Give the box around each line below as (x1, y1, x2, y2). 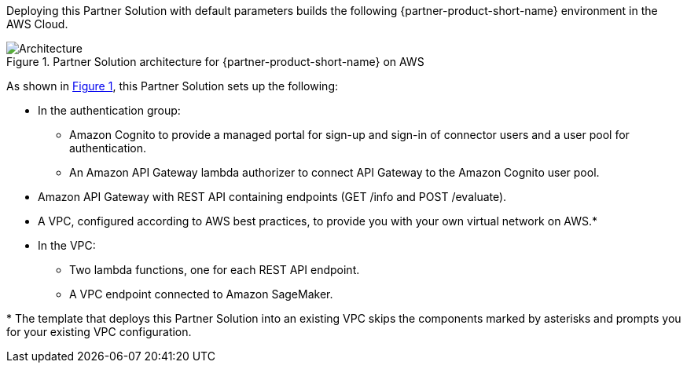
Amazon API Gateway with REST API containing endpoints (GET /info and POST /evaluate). (38, 190, 507, 203)
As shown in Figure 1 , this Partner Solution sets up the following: (6, 79, 338, 93)
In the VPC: (38, 239, 96, 252)
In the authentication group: (38, 104, 181, 117)
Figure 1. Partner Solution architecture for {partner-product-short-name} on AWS (6, 55, 424, 68)
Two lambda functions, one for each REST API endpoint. (69, 263, 360, 276)
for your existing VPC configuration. (6, 325, 192, 338)
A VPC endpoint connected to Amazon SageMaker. (69, 287, 333, 301)
